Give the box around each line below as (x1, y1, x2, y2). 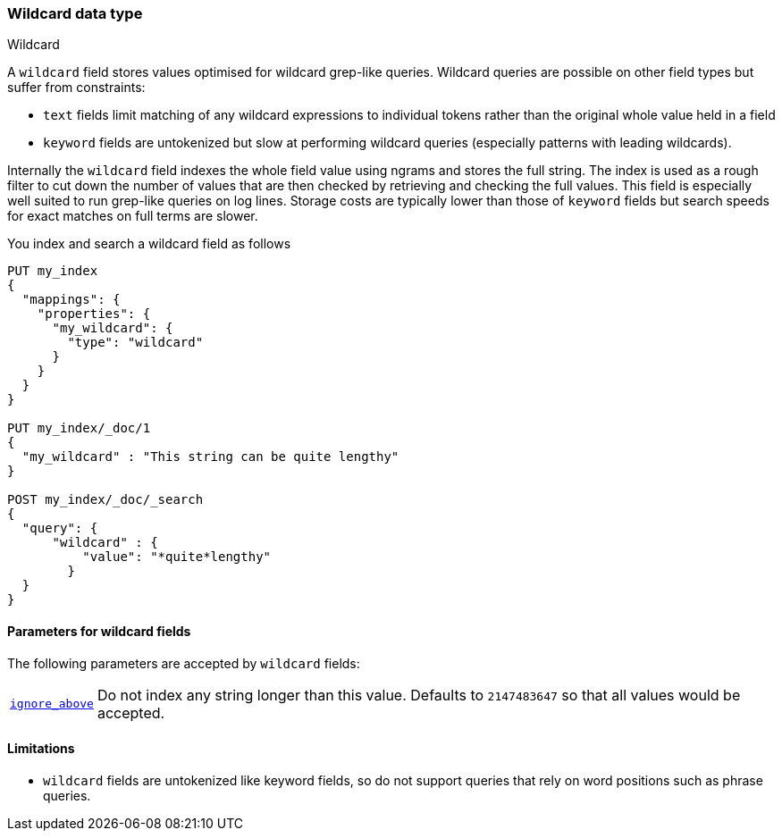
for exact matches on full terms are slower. (7, 208, 258, 224)
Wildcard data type (7, 4, 143, 22)
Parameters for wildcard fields (7, 623, 191, 639)
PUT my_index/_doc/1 (7, 421, 151, 436)
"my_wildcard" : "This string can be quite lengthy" (21, 449, 399, 465)
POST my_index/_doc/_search (7, 492, 204, 507)
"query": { (21, 521, 98, 536)
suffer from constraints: (7, 80, 146, 96)
